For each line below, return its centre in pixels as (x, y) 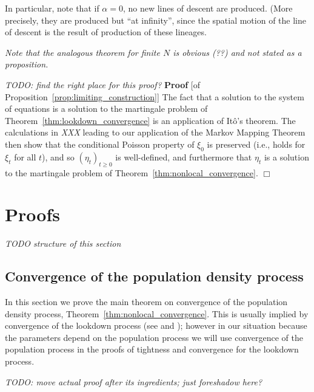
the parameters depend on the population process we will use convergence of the (154, 337)
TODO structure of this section (63, 243)
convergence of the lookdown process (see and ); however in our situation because (156, 325)
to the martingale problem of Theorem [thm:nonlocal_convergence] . (132, 172)
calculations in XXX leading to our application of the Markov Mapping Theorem (155, 132)
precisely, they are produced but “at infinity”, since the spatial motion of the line (155, 20)
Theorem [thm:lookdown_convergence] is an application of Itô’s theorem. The (150, 120)
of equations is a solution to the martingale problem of (106, 108)
